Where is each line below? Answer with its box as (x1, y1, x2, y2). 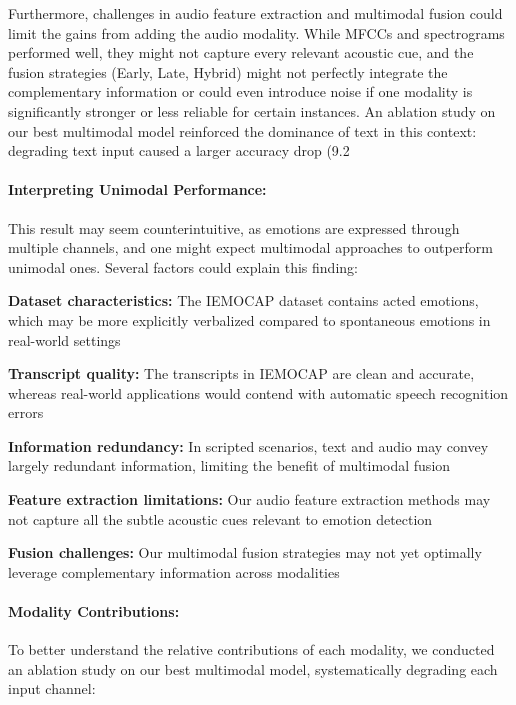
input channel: (8, 678, 96, 699)
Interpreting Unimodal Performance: (8, 179, 267, 200)
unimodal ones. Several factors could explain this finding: (8, 256, 358, 277)
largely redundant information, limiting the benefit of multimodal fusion (8, 455, 451, 476)
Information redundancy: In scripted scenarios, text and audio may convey (8, 435, 489, 456)
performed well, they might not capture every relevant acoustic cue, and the (8, 42, 474, 63)
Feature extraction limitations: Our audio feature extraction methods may (8, 489, 491, 510)
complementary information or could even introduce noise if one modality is (8, 81, 473, 102)
